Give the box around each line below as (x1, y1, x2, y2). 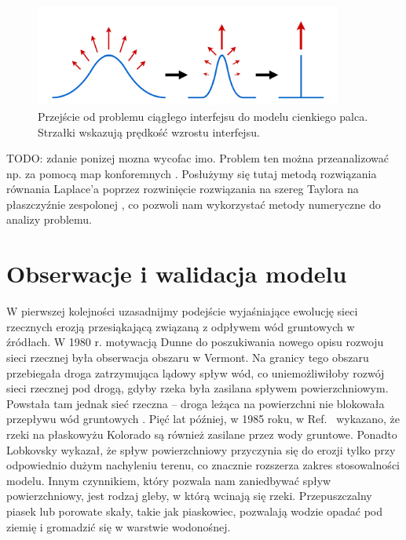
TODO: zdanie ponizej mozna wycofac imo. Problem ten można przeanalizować (6, 150, 389, 166)
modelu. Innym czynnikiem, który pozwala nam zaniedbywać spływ (6, 472, 331, 488)
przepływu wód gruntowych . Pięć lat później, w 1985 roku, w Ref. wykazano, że (6, 410, 401, 427)
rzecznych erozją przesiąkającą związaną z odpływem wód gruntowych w (6, 318, 355, 334)
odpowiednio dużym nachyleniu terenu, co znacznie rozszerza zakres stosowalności (6, 457, 400, 473)
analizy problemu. (6, 211, 92, 228)
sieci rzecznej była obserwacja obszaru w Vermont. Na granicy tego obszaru (6, 348, 369, 365)
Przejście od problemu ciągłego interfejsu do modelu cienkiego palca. (38, 108, 368, 124)
